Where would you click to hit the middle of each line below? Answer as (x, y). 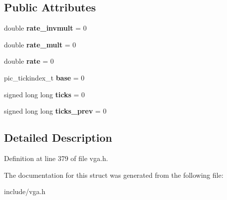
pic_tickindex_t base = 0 (44, 77)
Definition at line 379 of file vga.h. (56, 158)
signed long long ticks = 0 (45, 94)
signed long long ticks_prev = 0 (55, 111)
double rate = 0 (29, 61)
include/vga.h (25, 191)
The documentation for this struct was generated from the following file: (114, 175)
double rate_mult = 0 (40, 44)
